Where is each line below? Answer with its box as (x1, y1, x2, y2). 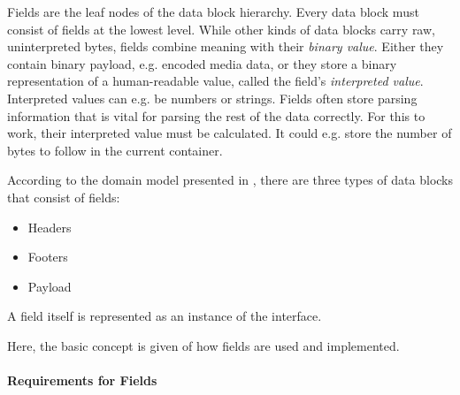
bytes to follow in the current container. (7, 141, 223, 159)
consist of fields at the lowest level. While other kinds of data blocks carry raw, (7, 19, 435, 38)
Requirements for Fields (7, 371, 157, 390)
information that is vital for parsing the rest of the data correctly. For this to (7, 106, 425, 125)
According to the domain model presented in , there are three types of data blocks (7, 171, 454, 189)
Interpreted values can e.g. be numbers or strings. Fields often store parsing (7, 88, 418, 107)
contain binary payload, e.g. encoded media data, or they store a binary (7, 54, 397, 72)
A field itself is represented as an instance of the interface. (7, 307, 322, 325)
